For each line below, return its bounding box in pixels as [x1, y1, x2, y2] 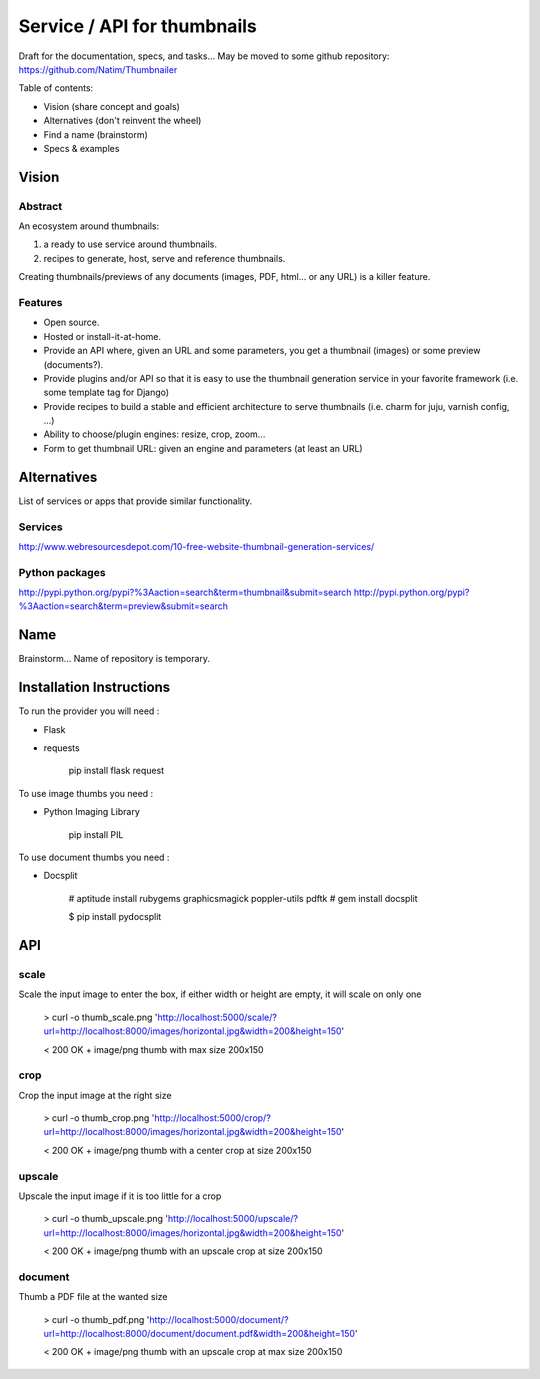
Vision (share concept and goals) [43, 100, 180, 112]
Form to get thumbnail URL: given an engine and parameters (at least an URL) [43, 442, 364, 454]
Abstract [18, 199, 63, 213]
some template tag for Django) [43, 386, 170, 399]
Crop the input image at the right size [18, 1089, 172, 1101]
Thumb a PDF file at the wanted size [18, 1291, 168, 1303]
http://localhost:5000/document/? [149, 1313, 289, 1325]
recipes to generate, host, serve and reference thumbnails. [43, 252, 286, 264]
